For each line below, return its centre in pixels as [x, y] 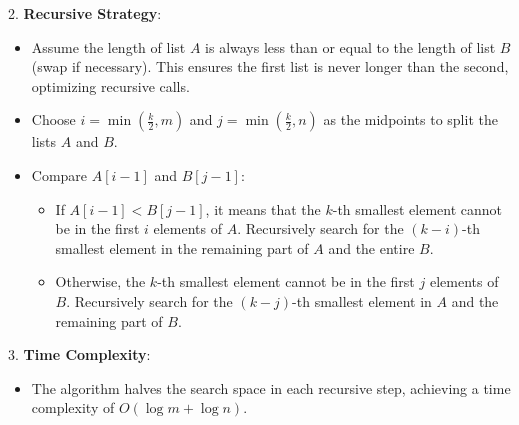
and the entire [371, 247]
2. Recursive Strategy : [85, 13]
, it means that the [263, 208]
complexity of [73, 407]
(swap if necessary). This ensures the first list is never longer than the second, [270, 66]
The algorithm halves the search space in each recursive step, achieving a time [271, 387]
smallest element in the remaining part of [182, 247]
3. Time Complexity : [79, 354]
